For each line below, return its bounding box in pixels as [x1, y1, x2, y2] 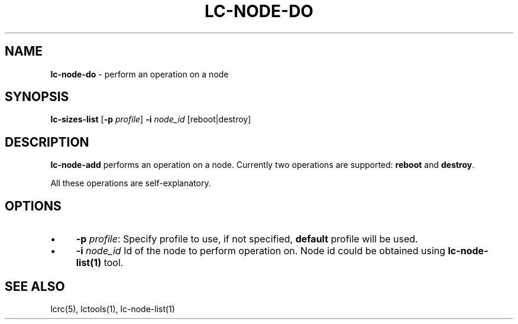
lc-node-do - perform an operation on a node [50, 69, 229, 79]
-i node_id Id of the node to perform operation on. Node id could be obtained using [76, 245, 446, 257]
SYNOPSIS [5, 89, 69, 105]
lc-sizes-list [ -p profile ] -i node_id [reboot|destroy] [50, 114, 251, 125]
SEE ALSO [5, 278, 65, 294]
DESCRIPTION [5, 134, 89, 150]
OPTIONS [5, 198, 61, 213]
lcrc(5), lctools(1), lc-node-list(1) [50, 303, 175, 314]
